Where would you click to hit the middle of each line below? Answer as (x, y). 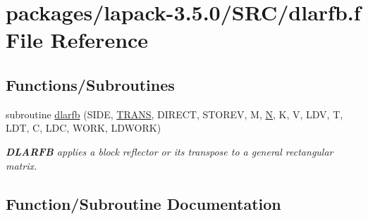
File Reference (77, 40)
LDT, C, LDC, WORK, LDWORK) (84, 128)
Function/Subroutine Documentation (143, 203)
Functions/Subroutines (90, 84)
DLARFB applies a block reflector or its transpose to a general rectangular (170, 151)
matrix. (22, 165)
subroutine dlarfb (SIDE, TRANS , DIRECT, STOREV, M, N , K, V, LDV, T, (174, 114)
